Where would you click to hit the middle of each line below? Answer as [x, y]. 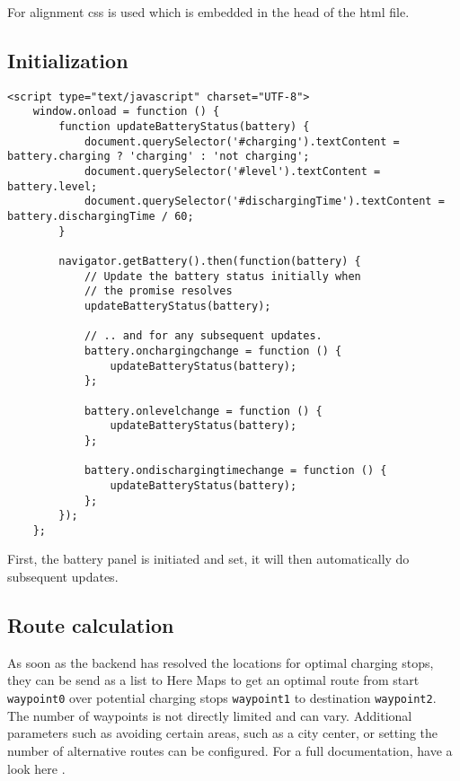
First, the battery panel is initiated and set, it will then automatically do [208, 559]
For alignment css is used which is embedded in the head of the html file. [208, 12]
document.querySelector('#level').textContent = [232, 172]
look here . [36, 768]
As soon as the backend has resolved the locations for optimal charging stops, [221, 662]
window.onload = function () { [126, 112]
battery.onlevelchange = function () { [203, 411]
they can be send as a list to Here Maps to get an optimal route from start [213, 680]
